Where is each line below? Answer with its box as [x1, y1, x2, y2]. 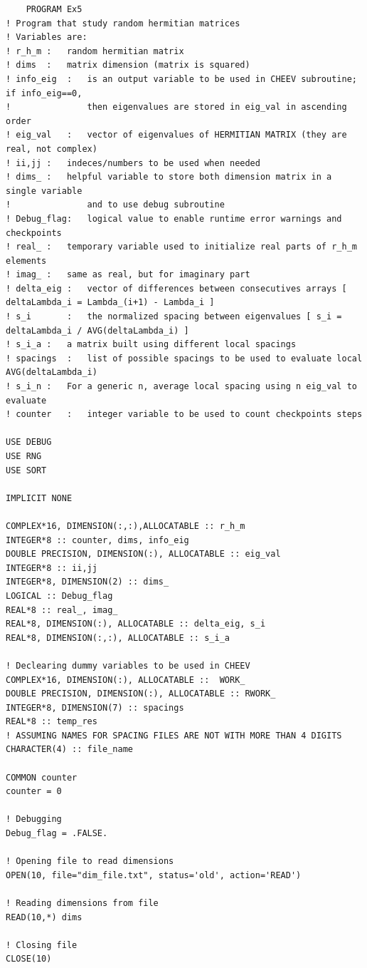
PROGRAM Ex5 [26, 4, 83, 14]
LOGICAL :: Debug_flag [6, 590, 113, 601]
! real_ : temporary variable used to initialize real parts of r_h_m [6, 242, 357, 252]
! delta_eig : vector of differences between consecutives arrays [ [6, 283, 347, 294]
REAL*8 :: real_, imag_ [6, 604, 118, 615]
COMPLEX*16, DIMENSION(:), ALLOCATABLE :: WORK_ [6, 674, 245, 685]
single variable [6, 185, 83, 196]
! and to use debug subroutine [6, 200, 225, 210]
